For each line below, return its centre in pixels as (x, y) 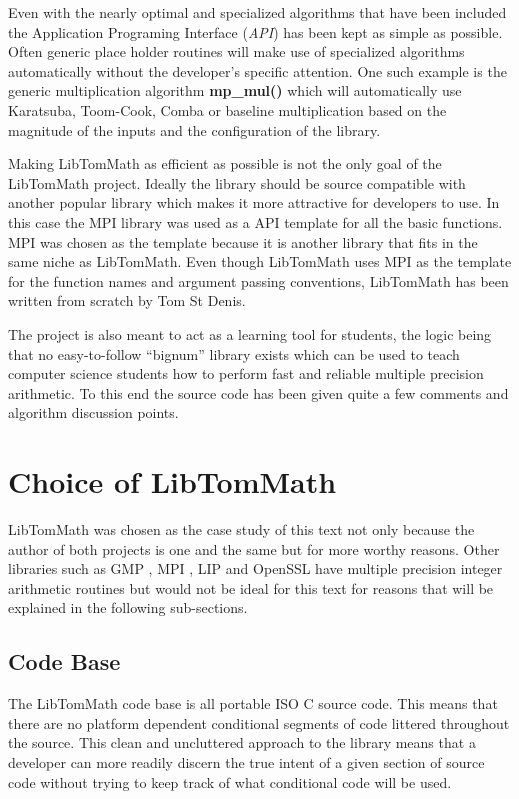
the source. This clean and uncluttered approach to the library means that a (242, 742)
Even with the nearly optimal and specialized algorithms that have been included (257, 12)
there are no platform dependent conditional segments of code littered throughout (259, 722)
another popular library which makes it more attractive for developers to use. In (254, 202)
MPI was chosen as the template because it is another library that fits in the (243, 241)
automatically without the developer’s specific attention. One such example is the (257, 70)
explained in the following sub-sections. (128, 607)
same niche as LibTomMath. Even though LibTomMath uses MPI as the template (260, 261)
